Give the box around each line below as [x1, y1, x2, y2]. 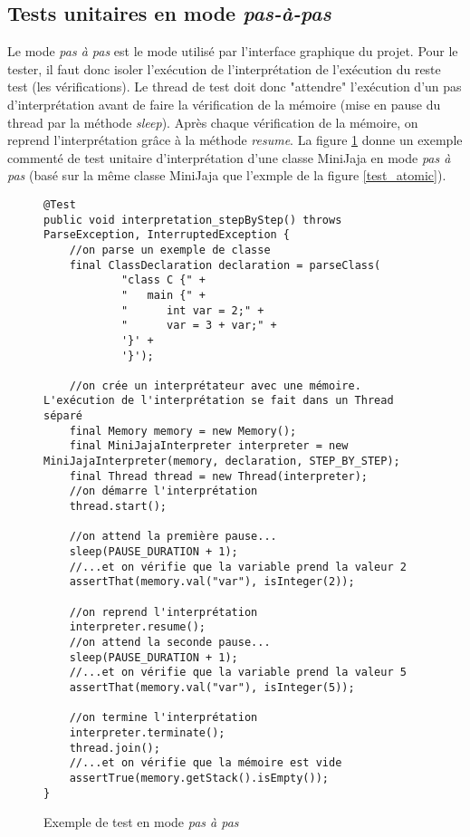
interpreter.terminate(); [69, 726, 225, 739]
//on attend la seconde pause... [69, 635, 271, 649]
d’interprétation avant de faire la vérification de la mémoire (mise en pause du [7, 94, 441, 113]
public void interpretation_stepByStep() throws [43, 213, 342, 226]
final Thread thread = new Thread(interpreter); [69, 469, 368, 483]
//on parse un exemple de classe [69, 243, 271, 256]
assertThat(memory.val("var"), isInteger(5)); [69, 680, 355, 694]
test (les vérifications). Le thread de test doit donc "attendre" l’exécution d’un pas [7, 77, 462, 96]
